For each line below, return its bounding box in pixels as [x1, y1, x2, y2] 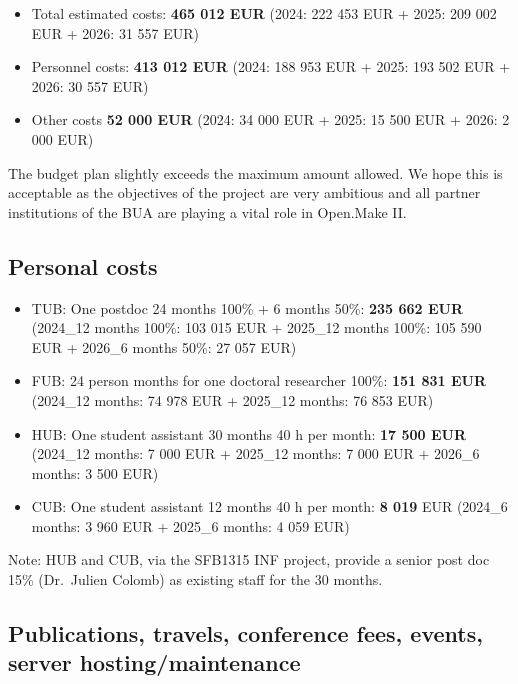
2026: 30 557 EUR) [31, 75, 149, 96]
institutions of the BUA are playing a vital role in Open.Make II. [8, 201, 407, 222]
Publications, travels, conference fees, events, [8, 618, 483, 649]
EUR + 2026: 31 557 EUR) [31, 22, 200, 43]
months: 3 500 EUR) [31, 462, 159, 483]
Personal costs [8, 250, 158, 281]
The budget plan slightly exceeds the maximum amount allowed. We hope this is [8, 162, 503, 183]
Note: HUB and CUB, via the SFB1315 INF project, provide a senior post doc [8, 549, 490, 570]
